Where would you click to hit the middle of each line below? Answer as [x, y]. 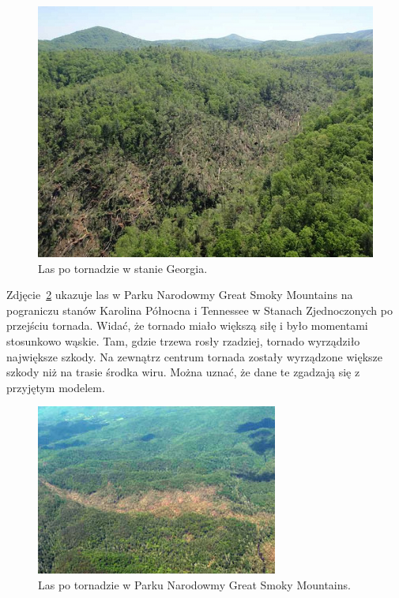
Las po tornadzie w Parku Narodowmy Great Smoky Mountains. [194, 584]
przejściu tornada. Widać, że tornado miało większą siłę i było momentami [187, 325]
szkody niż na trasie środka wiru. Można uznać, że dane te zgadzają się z [183, 372]
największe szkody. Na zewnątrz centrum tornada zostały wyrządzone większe [195, 356]
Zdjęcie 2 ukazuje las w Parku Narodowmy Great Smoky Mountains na [180, 295]
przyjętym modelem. [56, 387]
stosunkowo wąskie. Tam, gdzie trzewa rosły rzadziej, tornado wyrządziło [183, 340]
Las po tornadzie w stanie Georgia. [123, 268]
